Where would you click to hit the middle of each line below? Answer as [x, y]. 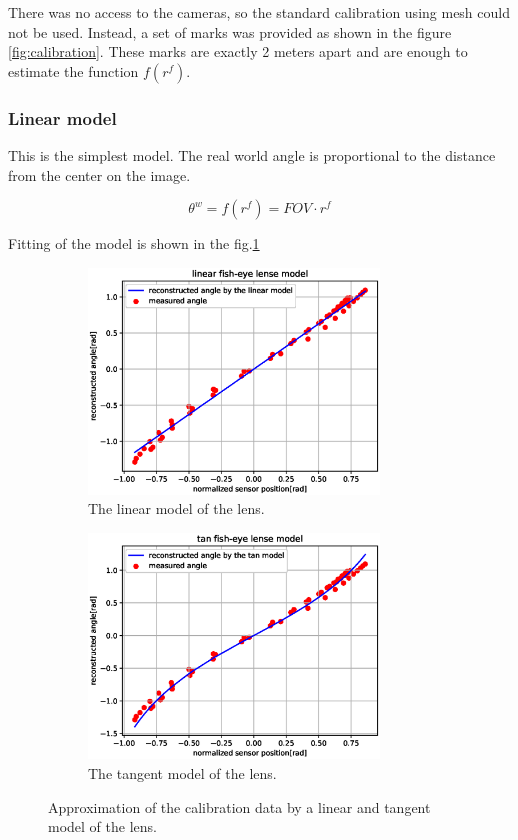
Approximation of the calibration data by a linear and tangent [239, 806]
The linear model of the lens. [176, 508]
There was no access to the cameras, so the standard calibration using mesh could [259, 12]
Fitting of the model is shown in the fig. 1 [134, 243]
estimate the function [73, 70]
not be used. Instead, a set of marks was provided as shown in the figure [230, 31]
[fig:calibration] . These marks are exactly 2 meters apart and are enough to [238, 51]
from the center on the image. [99, 174]
